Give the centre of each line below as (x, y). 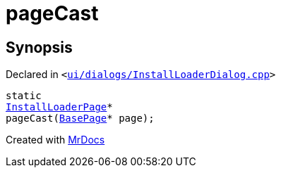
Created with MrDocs (55, 140)
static (24, 96)
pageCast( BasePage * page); (80, 118)
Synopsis (39, 47)
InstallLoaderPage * (59, 107)
